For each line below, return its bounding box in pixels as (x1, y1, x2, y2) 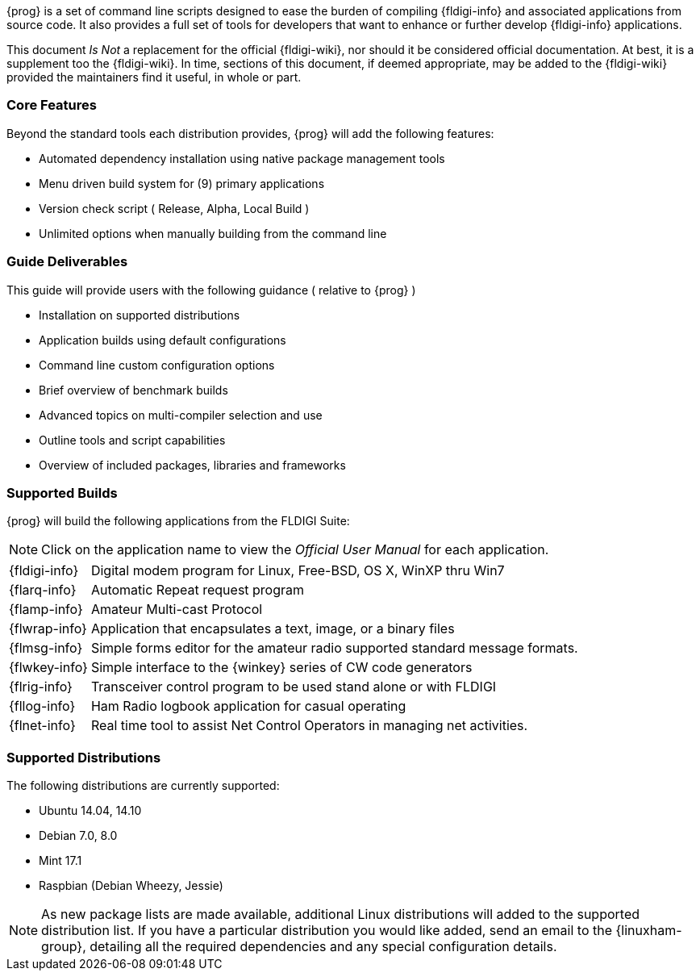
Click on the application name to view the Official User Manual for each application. (41, 541, 549, 558)
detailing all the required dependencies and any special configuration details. (90, 938, 557, 954)
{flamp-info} (9, 601, 83, 618)
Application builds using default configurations (39, 332, 286, 347)
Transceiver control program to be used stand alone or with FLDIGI (90, 678, 497, 695)
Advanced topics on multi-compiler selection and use (39, 407, 323, 422)
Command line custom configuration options (39, 357, 275, 372)
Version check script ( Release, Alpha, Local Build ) (39, 201, 310, 215)
